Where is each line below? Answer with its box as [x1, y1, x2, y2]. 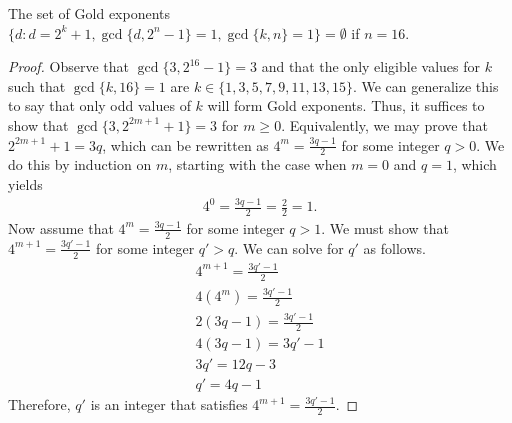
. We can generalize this [352, 75, 499, 96]
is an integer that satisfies [90, 394, 248, 415]
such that [8, 75, 66, 96]
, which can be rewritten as [102, 134, 269, 155]
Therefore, [8, 394, 71, 415]
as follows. [363, 237, 426, 258]
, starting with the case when [168, 154, 347, 175]
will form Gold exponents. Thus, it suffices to [207, 95, 485, 116]
